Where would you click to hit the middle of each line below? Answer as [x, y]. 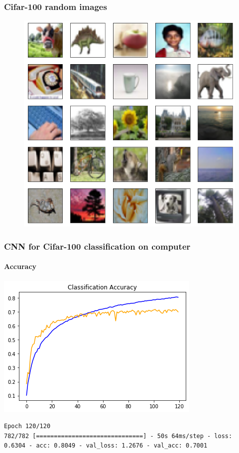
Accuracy [20, 266]
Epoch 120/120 [27, 426]
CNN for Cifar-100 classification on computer [97, 246]
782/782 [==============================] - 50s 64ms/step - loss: [118, 436]
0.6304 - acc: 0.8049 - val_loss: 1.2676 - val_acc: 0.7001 [106, 446]
